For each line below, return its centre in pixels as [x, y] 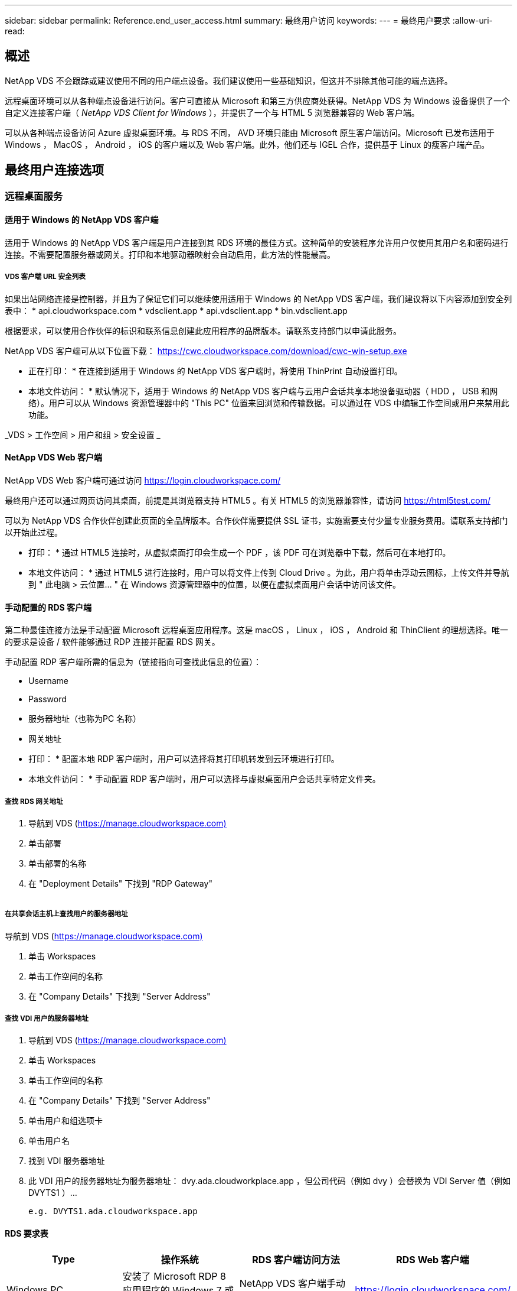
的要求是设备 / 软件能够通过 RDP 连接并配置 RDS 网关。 [112, 642]
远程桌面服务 [34, 196]
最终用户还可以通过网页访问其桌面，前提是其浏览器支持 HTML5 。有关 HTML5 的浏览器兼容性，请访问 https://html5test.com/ [248, 500]
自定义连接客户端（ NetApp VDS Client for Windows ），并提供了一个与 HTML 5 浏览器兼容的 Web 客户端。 [212, 112]
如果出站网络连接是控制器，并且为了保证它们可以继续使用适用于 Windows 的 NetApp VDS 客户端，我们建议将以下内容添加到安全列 [258, 299]
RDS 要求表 [27, 1234]
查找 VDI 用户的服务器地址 [47, 1019]
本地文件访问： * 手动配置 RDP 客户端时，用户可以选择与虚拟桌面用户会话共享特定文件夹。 [204, 779]
